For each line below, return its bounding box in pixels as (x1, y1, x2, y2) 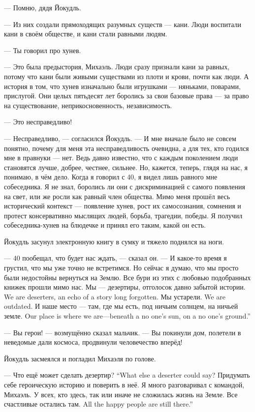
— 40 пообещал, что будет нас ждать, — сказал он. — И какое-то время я (4, 253, 227, 263)
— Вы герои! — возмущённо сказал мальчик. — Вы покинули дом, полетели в (4, 327, 241, 337)
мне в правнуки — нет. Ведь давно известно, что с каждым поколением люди (4, 152, 238, 163)
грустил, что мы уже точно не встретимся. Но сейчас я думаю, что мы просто (4, 263, 239, 273)
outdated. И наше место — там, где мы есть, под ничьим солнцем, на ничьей (4, 301, 238, 311)
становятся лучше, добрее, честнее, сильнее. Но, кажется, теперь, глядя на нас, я (4, 162, 248, 172)
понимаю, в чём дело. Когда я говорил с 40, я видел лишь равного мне (4, 172, 218, 182)
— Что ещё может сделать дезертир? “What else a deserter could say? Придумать (4, 370, 250, 380)
